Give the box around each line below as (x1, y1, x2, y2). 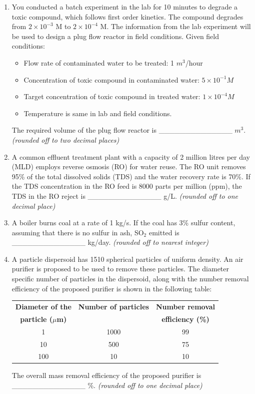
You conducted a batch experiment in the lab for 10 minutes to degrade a (11, 2, 238, 12)
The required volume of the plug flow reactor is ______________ (11, 125, 232, 135)
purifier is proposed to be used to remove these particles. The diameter (11, 263, 229, 274)
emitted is (148, 227, 179, 237)
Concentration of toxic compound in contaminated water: (23, 74, 199, 85)
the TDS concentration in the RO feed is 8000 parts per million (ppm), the (11, 181, 242, 191)
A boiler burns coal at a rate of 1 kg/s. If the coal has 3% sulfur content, (11, 217, 235, 228)
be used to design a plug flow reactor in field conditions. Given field (11, 31, 219, 41)
